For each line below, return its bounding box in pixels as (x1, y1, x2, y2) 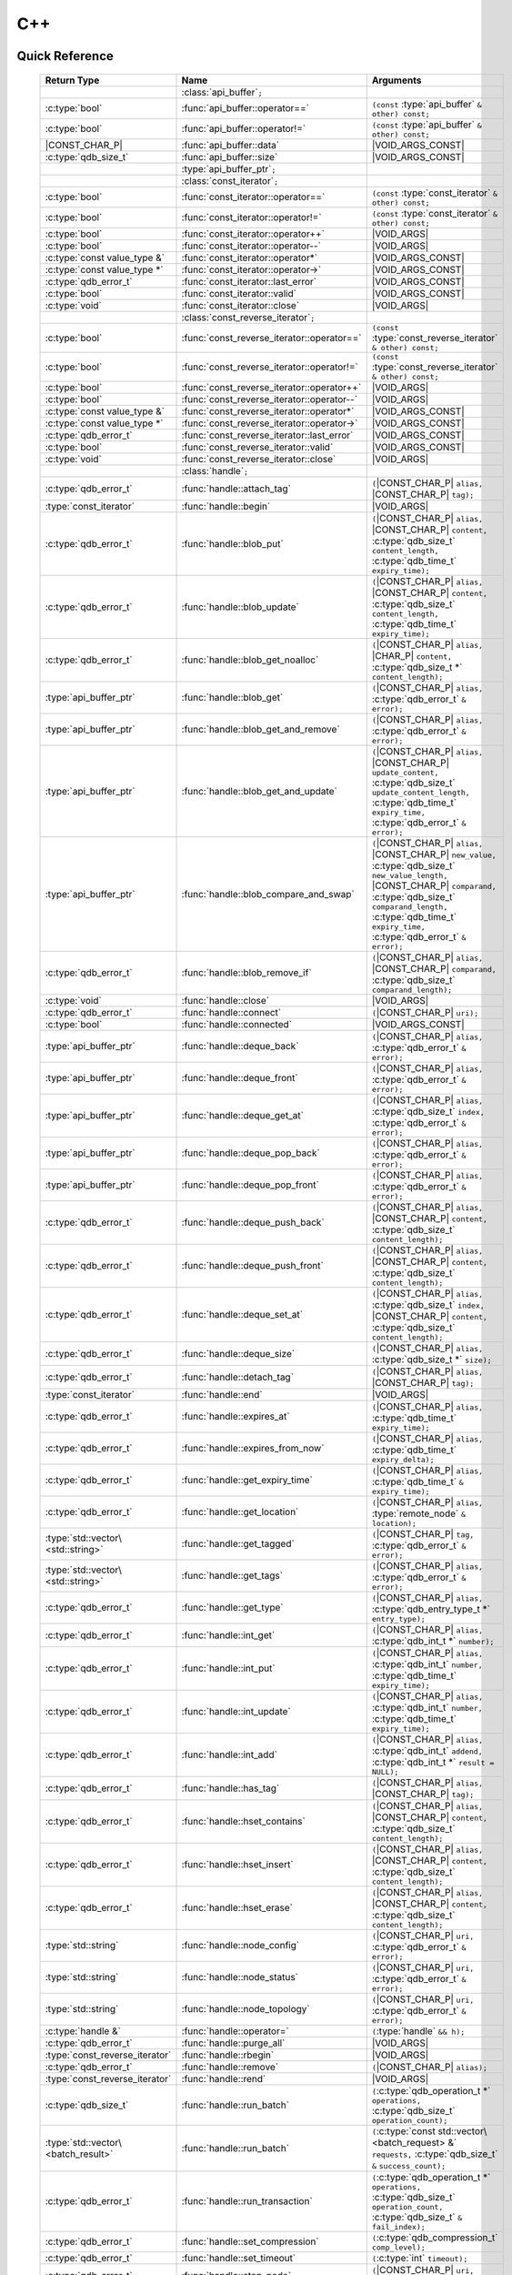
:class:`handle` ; (181, 464, 249, 477)
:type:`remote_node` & (371, 1507, 467, 1520)
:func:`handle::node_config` (181, 1939, 300, 1952)
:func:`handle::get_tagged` (181, 1538, 295, 1551)
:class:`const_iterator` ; (181, 174, 279, 187)
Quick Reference (16, 48, 114, 64)
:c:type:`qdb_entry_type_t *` (371, 1603, 491, 1615)
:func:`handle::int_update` (181, 1705, 291, 1718)
